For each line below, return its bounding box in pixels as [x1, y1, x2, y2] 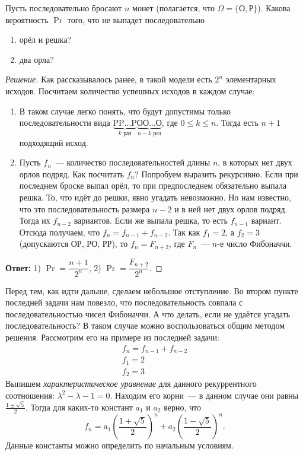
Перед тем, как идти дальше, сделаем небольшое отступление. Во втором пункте [5, 284, 298, 297]
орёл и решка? [19, 33, 72, 46]
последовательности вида [19, 116, 110, 129]
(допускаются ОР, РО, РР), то [19, 237, 128, 250]
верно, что [164, 400, 201, 413]
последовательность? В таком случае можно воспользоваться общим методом [5, 319, 285, 332]
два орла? [19, 53, 54, 65]
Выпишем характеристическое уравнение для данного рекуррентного [5, 377, 257, 390]
